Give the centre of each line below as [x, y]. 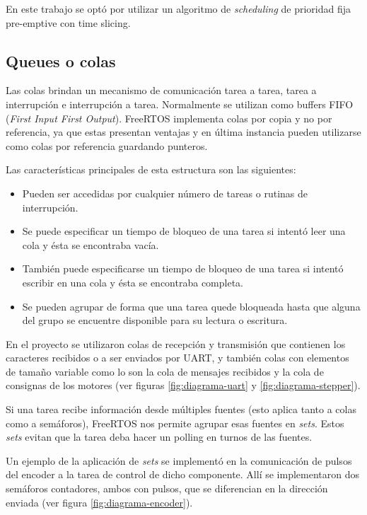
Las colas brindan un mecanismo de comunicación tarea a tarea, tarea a [161, 90]
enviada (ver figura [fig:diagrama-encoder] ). [99, 502]
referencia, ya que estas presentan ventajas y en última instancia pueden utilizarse [183, 132]
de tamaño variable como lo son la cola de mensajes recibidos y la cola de [165, 371]
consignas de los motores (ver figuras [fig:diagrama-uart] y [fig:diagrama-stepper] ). [183, 385]
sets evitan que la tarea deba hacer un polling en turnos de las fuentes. [159, 437]
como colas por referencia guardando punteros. [107, 145]
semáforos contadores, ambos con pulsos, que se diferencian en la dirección [167, 488]
